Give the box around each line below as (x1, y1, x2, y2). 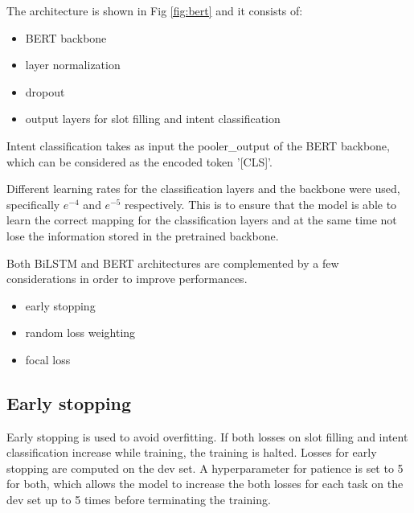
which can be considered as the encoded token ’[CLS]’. (6, 153, 273, 170)
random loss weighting (25, 324, 136, 341)
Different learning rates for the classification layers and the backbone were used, (6, 180, 400, 197)
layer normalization (25, 56, 121, 73)
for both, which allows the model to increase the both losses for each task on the (6, 475, 404, 492)
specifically (6, 195, 60, 212)
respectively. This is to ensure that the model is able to (125, 195, 397, 212)
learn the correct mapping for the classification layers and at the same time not (6, 211, 397, 228)
